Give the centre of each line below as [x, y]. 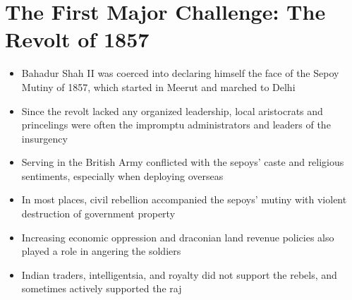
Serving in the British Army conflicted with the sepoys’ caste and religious [183, 162]
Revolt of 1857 [77, 39]
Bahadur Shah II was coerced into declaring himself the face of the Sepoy [180, 73]
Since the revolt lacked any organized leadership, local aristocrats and [172, 110]
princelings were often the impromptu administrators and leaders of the [176, 125]
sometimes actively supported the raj [102, 288]
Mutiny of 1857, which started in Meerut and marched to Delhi [158, 86]
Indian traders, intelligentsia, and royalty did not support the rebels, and [179, 274]
